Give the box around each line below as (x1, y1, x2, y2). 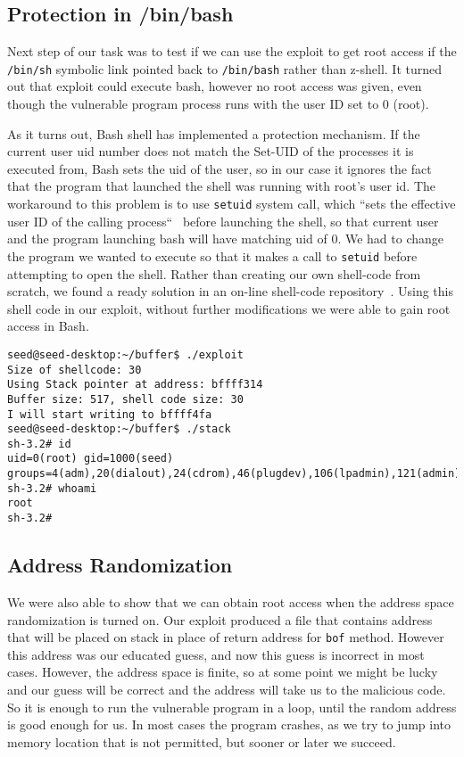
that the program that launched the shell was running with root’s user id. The (7, 177, 436, 195)
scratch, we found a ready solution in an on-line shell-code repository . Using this (7, 282, 453, 300)
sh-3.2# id (7, 437, 71, 450)
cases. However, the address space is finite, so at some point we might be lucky (7, 662, 438, 681)
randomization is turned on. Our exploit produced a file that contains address (7, 610, 433, 629)
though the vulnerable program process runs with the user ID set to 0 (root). (7, 95, 429, 113)
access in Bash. (7, 317, 89, 335)
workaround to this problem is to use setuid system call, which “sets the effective (7, 194, 456, 213)
